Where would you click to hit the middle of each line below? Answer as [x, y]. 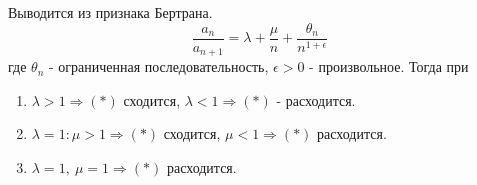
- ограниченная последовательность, [158, 66]
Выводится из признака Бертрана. [110, 12]
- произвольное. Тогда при [389, 66]
